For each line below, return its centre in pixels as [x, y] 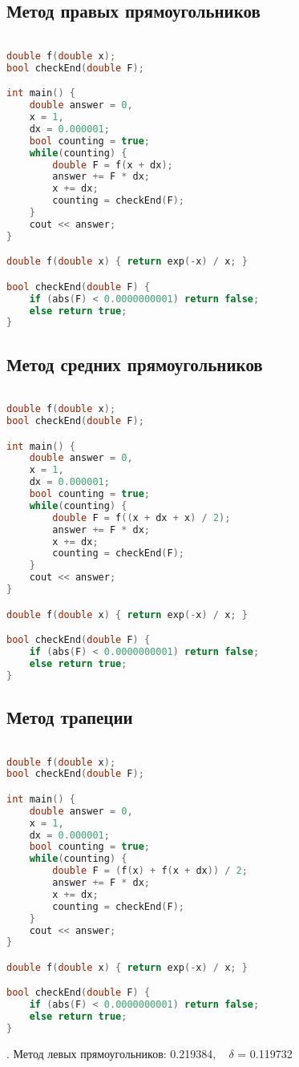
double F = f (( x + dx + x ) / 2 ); [141, 517]
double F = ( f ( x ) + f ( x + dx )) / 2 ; [150, 871]
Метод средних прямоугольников [135, 364]
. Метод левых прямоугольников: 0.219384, [111, 1053]
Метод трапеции [70, 717]
